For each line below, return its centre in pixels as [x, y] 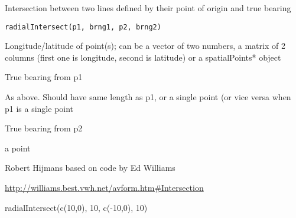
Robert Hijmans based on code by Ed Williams [90, 168]
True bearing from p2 [44, 128]
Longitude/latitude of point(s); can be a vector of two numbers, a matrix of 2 [145, 46]
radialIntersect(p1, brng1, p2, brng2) [83, 27]
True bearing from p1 [44, 77]
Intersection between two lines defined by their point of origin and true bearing [148, 8]
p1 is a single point [39, 108]
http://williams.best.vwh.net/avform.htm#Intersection [104, 187]
